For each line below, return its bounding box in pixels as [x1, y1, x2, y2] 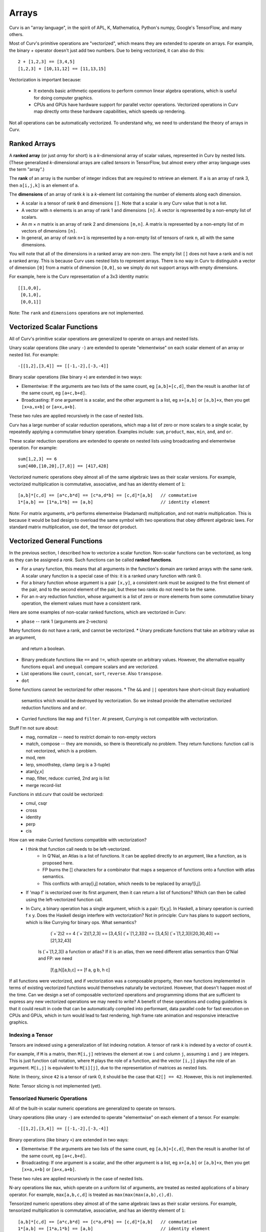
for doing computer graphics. [33, 95, 94, 101]
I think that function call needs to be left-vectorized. [26, 846, 131, 852]
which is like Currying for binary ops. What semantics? [26, 919, 136, 925]
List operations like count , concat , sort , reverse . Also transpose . [21, 671, 163, 677]
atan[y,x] [26, 768, 44, 774]
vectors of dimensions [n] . [21, 228, 77, 234]
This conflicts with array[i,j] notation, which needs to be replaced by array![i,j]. [42, 880, 201, 887]
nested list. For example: [9, 351, 59, 357]
